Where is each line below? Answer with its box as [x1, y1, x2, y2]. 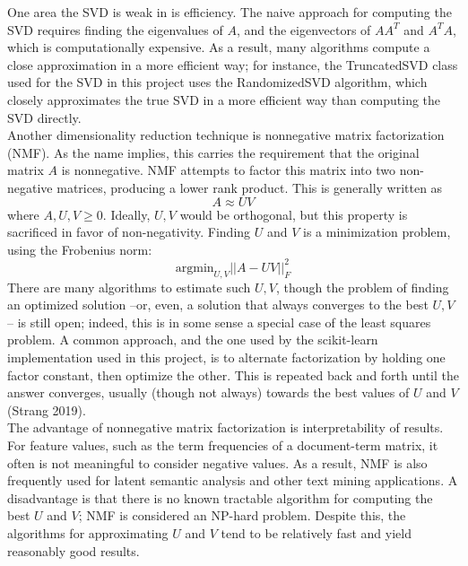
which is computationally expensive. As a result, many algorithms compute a [7, 38, 430, 57]
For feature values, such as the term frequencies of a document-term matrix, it [7, 435, 438, 454]
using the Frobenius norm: [7, 239, 152, 258]
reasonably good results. [7, 541, 140, 560]
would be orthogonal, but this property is [179, 205, 408, 223]
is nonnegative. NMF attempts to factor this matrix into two [61, 161, 395, 179]
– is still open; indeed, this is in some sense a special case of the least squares [7, 312, 431, 331]
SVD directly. [7, 108, 82, 126]
